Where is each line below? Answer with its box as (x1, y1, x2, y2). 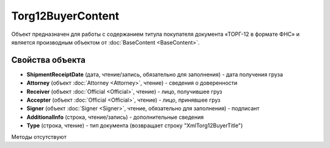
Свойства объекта (11, 55, 86, 65)
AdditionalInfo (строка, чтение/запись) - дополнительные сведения (26, 113, 204, 121)
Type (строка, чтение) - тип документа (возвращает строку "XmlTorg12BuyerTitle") (26, 122, 243, 129)
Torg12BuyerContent (11, 9, 119, 23)
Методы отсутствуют (11, 133, 67, 140)
